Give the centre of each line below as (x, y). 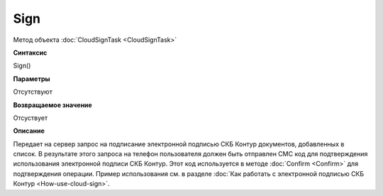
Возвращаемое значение (52, 105)
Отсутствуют (33, 92)
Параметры (32, 79)
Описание (29, 131)
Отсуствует (30, 118)
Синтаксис (30, 53)
